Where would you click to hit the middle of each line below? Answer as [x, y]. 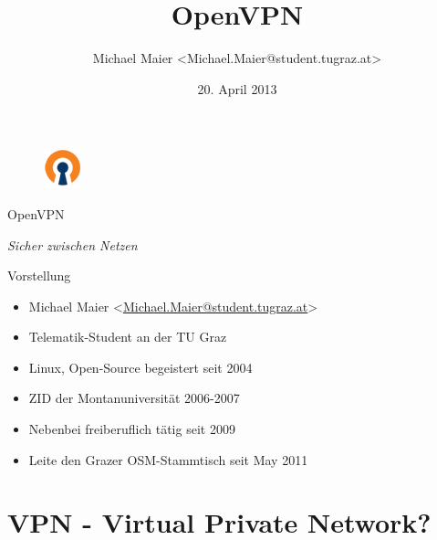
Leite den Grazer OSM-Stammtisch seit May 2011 [168, 459]
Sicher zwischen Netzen [73, 244]
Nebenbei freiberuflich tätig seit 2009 [132, 429]
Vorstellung [39, 275]
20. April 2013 [237, 88]
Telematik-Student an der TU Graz [128, 337]
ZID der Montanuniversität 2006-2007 [134, 398]
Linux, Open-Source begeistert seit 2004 [140, 367]
